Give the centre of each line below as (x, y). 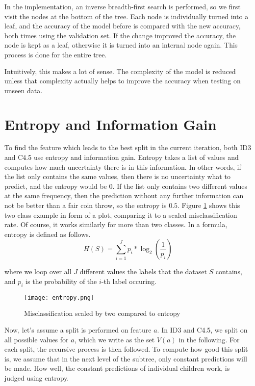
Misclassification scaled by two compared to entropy (102, 313)
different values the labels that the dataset (143, 271)
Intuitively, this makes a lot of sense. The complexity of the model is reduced (120, 71)
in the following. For (209, 339)
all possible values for (37, 339)
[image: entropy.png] (59, 297)
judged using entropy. (37, 378)
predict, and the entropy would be (56, 186)
